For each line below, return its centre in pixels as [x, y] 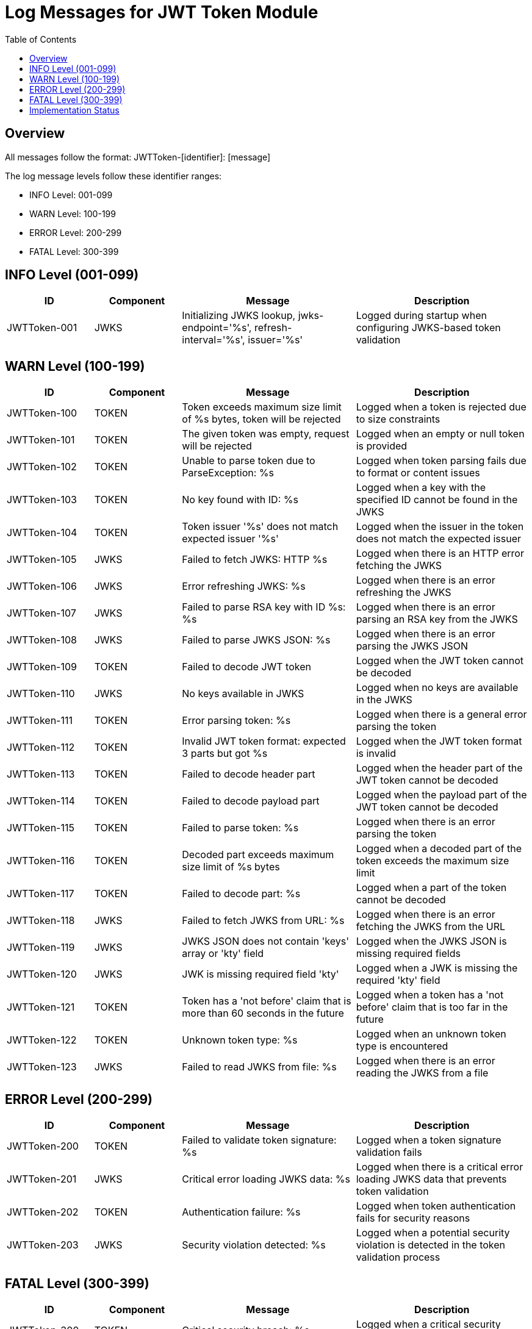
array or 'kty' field [223, 954]
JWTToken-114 [41, 801]
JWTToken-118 [41, 921]
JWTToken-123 [42, 1067]
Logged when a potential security [433, 1233]
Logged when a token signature [429, 1140]
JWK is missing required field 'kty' [261, 974]
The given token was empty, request [266, 434]
